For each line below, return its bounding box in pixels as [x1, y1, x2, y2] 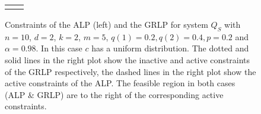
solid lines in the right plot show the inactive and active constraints [5, 53, 250, 66]
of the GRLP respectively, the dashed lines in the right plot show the [5, 65, 256, 77]
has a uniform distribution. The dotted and [91, 42, 249, 54]
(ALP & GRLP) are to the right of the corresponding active [5, 88, 224, 100]
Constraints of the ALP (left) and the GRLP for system [5, 18, 208, 30]
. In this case [36, 42, 82, 54]
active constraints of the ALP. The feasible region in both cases [5, 77, 235, 89]
